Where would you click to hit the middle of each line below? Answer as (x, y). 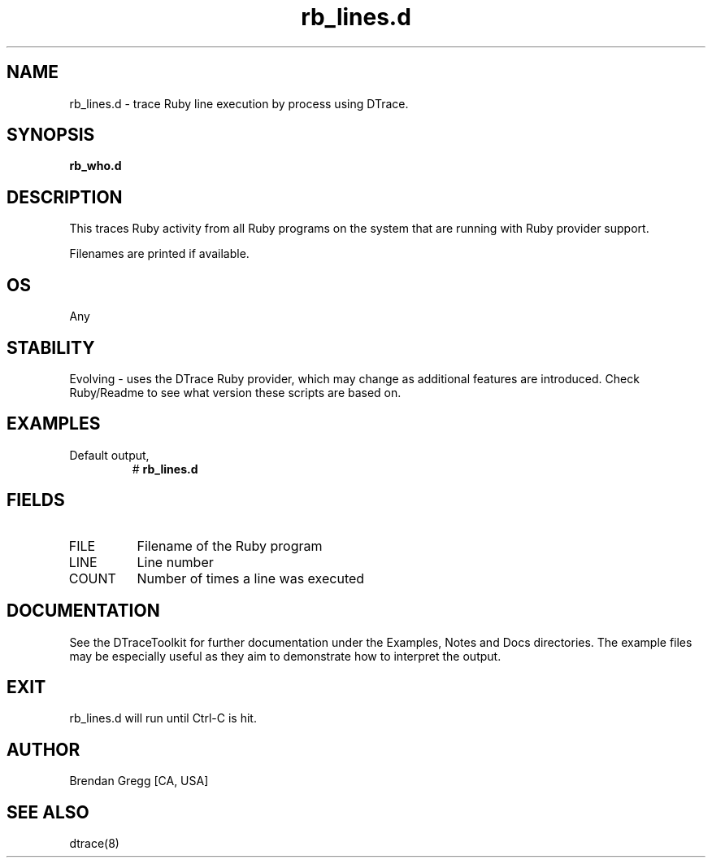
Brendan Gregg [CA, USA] (139, 781)
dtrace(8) (94, 844)
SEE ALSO (48, 812)
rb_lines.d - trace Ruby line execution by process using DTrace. (239, 103)
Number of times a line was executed (251, 578)
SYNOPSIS (51, 135)
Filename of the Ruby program (230, 545)
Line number (175, 562)
